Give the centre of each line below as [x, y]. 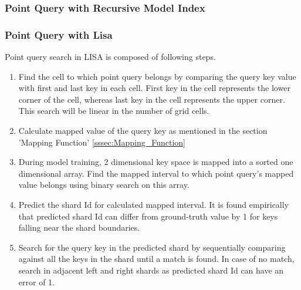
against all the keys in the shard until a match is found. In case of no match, [156, 259]
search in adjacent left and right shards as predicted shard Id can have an [151, 270]
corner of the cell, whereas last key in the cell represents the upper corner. [152, 99]
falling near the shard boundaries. [79, 227]
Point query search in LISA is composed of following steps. [110, 57]
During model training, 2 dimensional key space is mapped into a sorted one [156, 162]
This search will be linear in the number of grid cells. [114, 111]
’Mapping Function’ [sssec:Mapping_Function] [102, 142]
